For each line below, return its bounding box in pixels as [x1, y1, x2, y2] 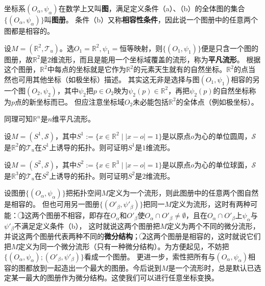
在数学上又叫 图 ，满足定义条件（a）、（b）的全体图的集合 [58, 3, 245, 13]
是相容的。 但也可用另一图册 [4, 199, 100, 209]
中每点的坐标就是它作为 [47, 64, 126, 75]
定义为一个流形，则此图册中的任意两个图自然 [108, 187, 259, 198]
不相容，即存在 [60, 210, 111, 221]
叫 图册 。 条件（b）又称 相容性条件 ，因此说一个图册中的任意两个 [44, 14, 258, 25]
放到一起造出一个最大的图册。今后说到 [32, 262, 161, 273]
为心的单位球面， [194, 159, 252, 170]
